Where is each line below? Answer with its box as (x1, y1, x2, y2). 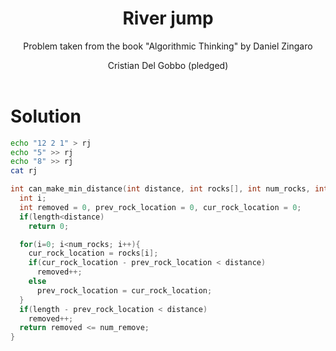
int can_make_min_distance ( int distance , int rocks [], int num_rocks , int (10, 184, 329, 194)
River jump (122, 7, 214, 30)
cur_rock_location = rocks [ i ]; (28, 248, 159, 259)
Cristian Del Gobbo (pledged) (107, 59, 229, 71)
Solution (10, 105, 82, 127)
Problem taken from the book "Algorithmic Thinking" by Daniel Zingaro (23, 40, 313, 52)
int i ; (19, 193, 47, 204)
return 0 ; (28, 221, 70, 231)
